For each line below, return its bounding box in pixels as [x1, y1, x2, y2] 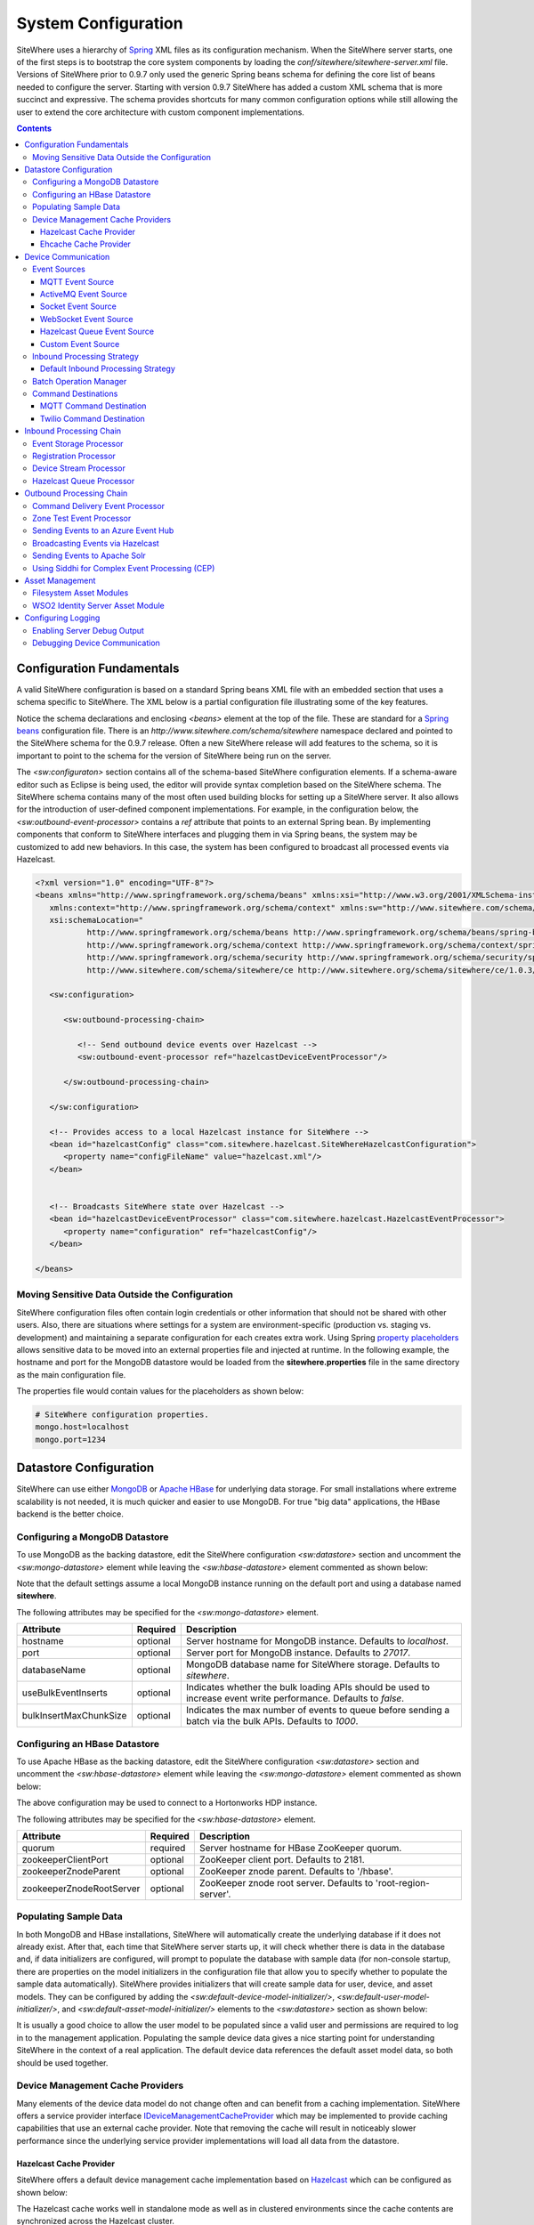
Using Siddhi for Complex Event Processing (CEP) [32, 562, 215, 573]
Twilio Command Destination [40, 413, 146, 424]
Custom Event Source [40, 338, 120, 349]
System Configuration [16, 13, 183, 33]
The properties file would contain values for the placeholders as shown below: [16, 1386, 304, 1396]
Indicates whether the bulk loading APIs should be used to [185, 1681, 431, 1694]
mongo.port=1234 [35, 1434, 107, 1444]
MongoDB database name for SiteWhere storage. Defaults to [185, 1658, 441, 1671]
